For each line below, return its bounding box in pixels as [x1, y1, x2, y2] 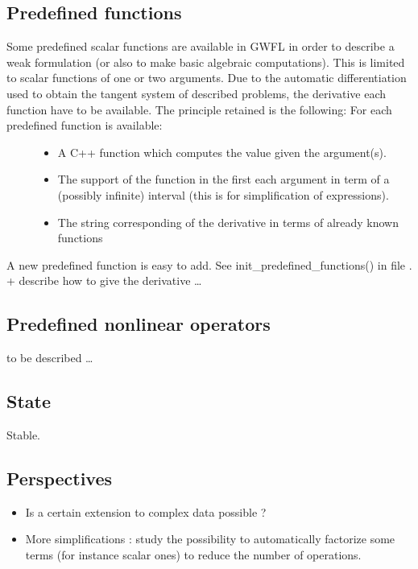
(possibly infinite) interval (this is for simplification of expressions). [57, 186, 389, 203]
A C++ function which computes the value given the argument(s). [57, 143, 387, 160]
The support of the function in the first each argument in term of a [57, 171, 390, 188]
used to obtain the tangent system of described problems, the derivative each [6, 85, 387, 101]
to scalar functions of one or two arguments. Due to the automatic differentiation [6, 69, 407, 86]
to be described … [6, 349, 93, 366]
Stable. [6, 426, 41, 443]
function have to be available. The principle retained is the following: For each [6, 101, 392, 118]
